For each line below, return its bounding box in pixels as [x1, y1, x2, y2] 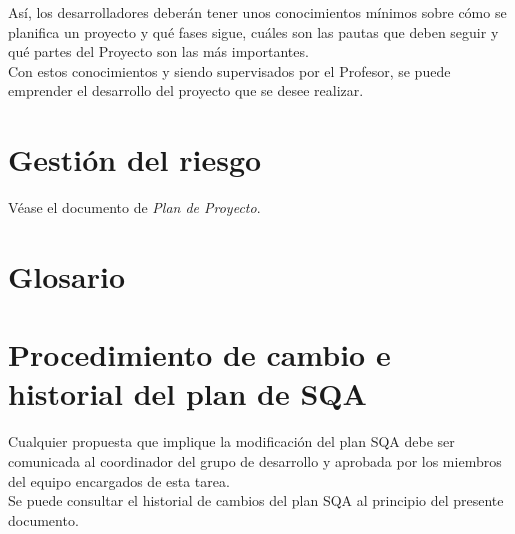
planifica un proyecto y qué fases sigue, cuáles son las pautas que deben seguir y [8, 21, 499, 42]
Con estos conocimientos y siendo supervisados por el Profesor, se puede [8, 60, 451, 81]
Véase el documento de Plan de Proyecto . [8, 197, 261, 218]
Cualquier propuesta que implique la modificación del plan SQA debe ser [8, 431, 455, 452]
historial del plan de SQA [8, 373, 367, 414]
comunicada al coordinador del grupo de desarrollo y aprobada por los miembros [8, 450, 502, 471]
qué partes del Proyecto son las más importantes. [8, 41, 309, 62]
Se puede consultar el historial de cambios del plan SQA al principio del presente [8, 490, 504, 511]
